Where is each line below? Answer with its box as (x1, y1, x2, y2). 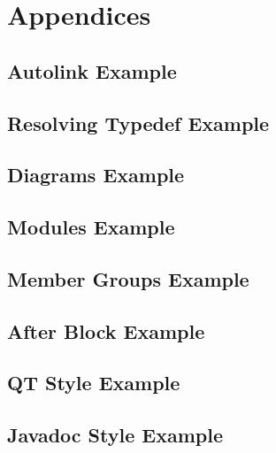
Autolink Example (7, 57, 177, 84)
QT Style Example (7, 369, 180, 396)
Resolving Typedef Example (7, 109, 270, 136)
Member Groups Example (7, 265, 249, 292)
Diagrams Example (7, 161, 185, 188)
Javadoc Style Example (7, 421, 223, 449)
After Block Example (7, 317, 205, 344)
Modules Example (7, 213, 175, 241)
